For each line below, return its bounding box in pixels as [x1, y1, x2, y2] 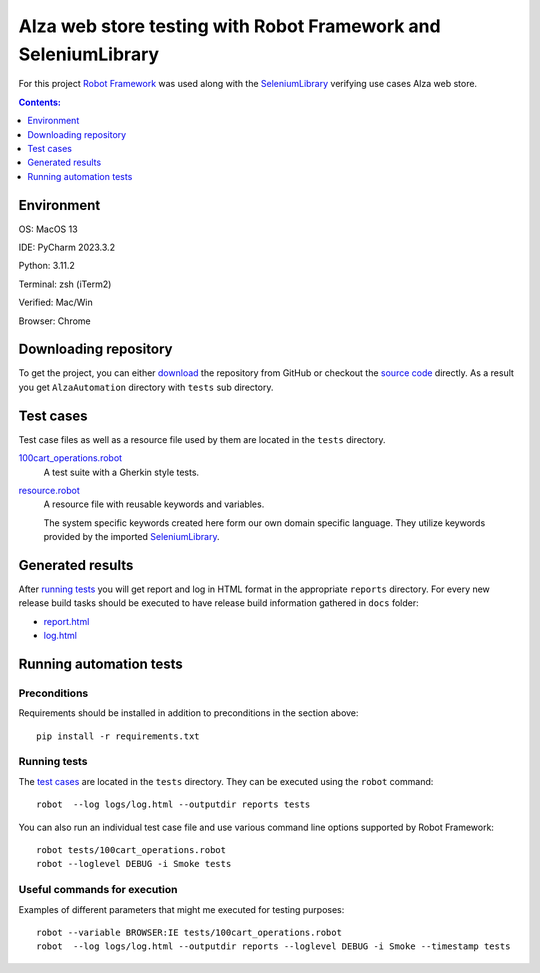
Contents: [18, 96, 62, 108]
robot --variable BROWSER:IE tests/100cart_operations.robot [36, 926, 342, 938]
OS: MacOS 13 [18, 223, 79, 235]
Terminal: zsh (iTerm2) [18, 278, 112, 290]
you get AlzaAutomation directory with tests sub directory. [18, 381, 274, 393]
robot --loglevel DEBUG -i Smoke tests [36, 858, 232, 870]
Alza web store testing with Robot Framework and [18, 15, 441, 37]
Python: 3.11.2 [18, 260, 75, 272]
